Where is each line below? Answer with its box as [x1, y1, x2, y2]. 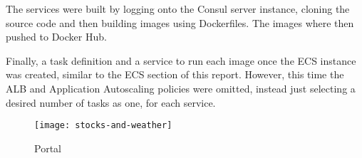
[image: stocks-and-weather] [34, 120, 172, 131]
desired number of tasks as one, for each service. [6, 95, 216, 110]
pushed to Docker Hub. [6, 29, 107, 44]
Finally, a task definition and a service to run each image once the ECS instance [6, 53, 356, 68]
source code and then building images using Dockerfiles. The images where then [6, 15, 354, 30]
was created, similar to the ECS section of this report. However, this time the [6, 67, 344, 82]
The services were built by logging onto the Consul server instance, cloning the [6, 1, 350, 16]
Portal [34, 140, 61, 155]
